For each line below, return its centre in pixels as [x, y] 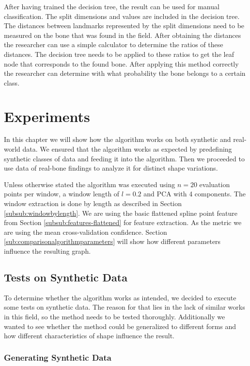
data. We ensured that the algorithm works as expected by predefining [127, 149]
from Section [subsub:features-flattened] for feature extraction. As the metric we [123, 222]
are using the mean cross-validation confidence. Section [86, 232]
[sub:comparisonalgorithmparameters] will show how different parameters [112, 241]
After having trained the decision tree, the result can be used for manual [112, 6]
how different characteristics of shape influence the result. [89, 336]
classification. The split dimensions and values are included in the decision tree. [122, 16]
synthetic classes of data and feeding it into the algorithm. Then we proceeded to [124, 158]
